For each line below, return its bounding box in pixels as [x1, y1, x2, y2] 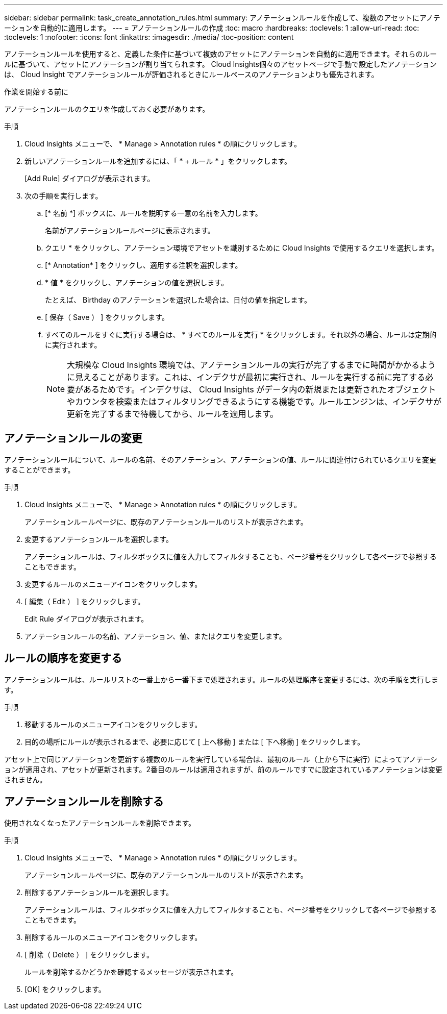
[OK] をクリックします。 [24, 984, 106, 994]
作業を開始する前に [4, 87, 68, 96]
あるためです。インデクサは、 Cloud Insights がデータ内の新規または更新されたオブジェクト [83, 384, 436, 394]
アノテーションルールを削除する [4, 795, 164, 808]
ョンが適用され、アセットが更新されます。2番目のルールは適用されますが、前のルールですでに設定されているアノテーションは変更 [4, 764, 442, 774]
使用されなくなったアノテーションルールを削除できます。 [4, 818, 196, 827]
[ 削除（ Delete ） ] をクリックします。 [24, 950, 154, 959]
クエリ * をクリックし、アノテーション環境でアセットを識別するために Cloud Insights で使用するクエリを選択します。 [45, 243, 439, 252]
